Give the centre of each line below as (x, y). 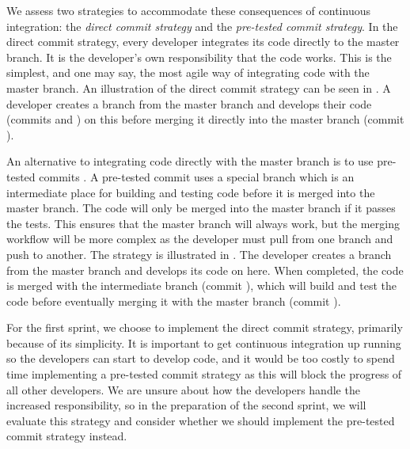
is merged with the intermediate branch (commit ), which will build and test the (201, 285)
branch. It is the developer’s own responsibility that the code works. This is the (199, 57)
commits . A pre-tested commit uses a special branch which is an (197, 176)
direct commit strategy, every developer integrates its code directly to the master (203, 42)
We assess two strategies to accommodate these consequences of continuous (188, 10)
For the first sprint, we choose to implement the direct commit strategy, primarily (205, 327)
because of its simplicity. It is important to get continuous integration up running (204, 342)
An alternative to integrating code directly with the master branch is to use (190, 161)
